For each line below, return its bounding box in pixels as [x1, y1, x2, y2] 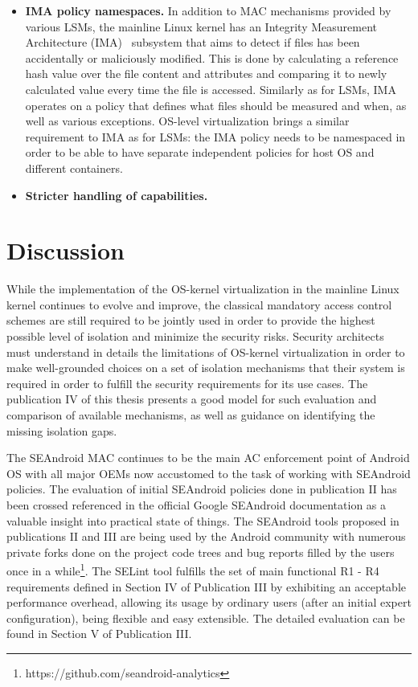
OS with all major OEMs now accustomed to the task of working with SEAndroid [6, 464, 411, 481]
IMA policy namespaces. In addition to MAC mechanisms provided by [25, 2, 391, 18]
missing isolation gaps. [6, 422, 117, 439]
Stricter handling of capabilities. [25, 186, 208, 203]
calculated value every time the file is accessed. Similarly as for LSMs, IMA [25, 80, 396, 97]
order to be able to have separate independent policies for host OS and [25, 144, 375, 161]
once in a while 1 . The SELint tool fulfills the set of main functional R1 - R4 [6, 560, 379, 579]
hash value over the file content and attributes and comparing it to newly [25, 65, 387, 82]
